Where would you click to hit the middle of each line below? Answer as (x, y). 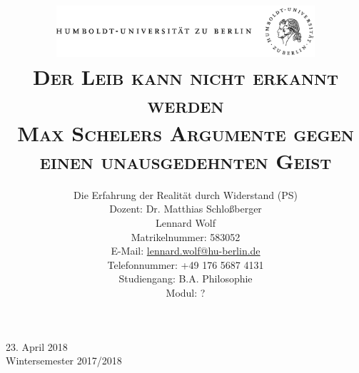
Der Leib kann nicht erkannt (186, 77)
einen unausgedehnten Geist (186, 160)
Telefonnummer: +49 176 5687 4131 (186, 264)
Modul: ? (186, 292)
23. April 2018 (37, 346)
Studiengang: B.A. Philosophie (186, 279)
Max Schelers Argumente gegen (186, 132)
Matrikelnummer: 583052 (186, 236)
